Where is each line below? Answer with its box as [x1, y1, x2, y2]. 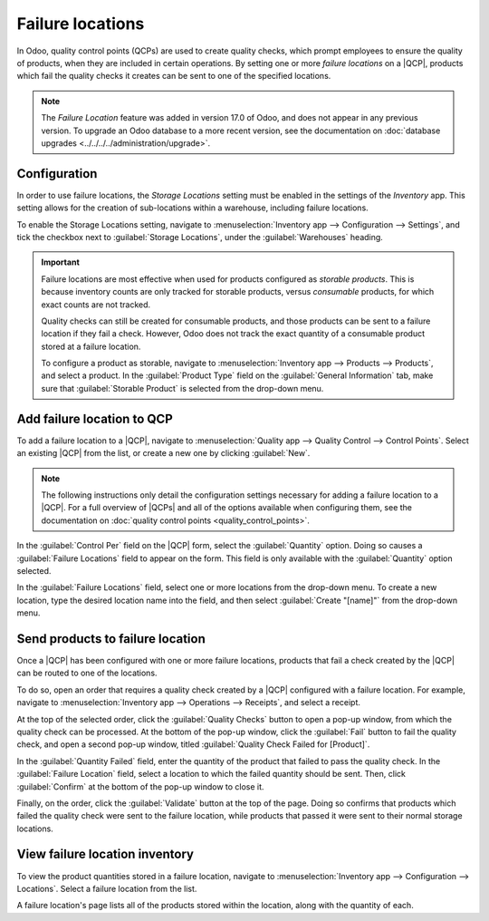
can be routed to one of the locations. [16, 667, 158, 679]
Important [41, 257, 81, 267]
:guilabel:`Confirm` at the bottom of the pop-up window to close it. [16, 780, 264, 792]
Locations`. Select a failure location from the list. [16, 883, 197, 894]
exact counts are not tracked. [41, 299, 151, 310]
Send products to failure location [16, 631, 206, 646]
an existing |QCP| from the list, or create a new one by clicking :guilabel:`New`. [16, 448, 311, 459]
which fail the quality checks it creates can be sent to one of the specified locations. [16, 71, 331, 82]
